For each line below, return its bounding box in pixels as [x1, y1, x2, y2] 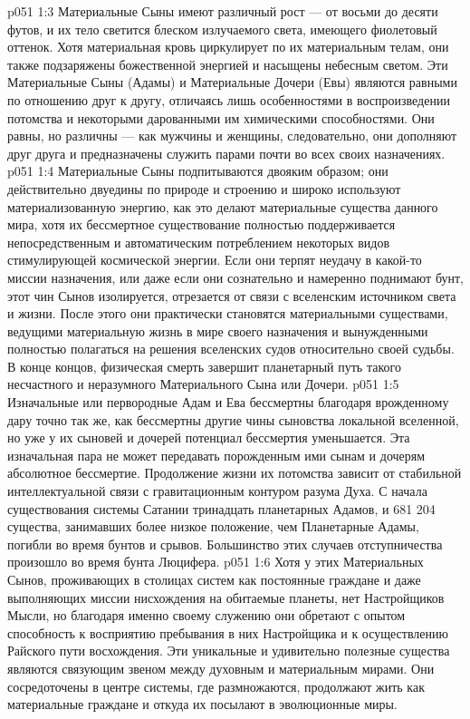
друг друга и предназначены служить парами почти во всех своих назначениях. [7, 143, 446, 162]
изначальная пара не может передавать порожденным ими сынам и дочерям [7, 445, 426, 464]
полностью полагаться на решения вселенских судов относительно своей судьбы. [7, 339, 455, 358]
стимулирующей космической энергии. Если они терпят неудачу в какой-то [7, 250, 422, 269]
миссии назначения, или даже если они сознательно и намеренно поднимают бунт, [7, 267, 464, 287]
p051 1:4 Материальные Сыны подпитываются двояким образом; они [7, 161, 388, 180]
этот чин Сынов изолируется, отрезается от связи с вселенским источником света [7, 286, 456, 305]
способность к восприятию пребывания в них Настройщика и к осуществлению [7, 623, 448, 642]
